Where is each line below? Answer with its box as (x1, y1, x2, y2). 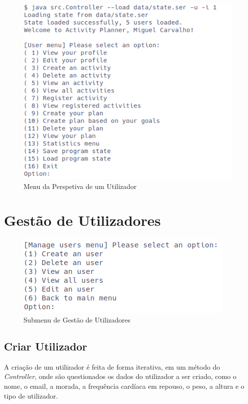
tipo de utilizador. (4, 390, 58, 401)
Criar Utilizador (4, 339, 87, 354)
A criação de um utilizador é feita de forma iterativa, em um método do (4, 361, 220, 372)
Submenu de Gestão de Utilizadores (24, 315, 131, 325)
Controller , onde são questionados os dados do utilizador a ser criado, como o (4, 371, 237, 381)
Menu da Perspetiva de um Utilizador (24, 181, 137, 191)
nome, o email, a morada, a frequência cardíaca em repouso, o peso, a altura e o (4, 381, 245, 391)
